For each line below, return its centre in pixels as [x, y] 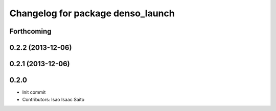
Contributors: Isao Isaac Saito [53, 99]
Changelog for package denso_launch [92, 13]
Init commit [34, 92]
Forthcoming [30, 31]
